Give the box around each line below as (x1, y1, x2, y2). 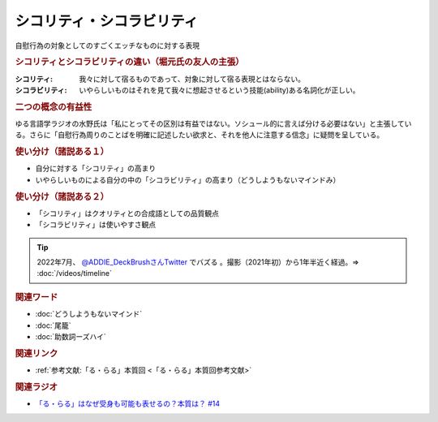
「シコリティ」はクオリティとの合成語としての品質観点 (35, 208, 219, 218)
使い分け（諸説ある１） (15, 146, 109, 157)
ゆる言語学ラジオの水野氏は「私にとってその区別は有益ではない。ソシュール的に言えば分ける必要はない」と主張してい (15, 118, 412, 129)
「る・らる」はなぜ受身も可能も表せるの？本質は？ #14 (35, 398, 221, 408)
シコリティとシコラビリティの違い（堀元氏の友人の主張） (15, 57, 245, 68)
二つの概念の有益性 (15, 101, 92, 113)
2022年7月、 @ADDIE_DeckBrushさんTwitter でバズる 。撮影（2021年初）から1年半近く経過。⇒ (36, 257, 360, 267)
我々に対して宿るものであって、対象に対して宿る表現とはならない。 (79, 74, 306, 84)
